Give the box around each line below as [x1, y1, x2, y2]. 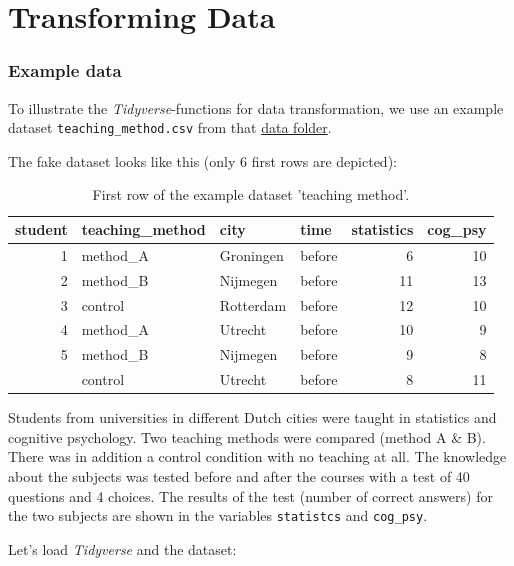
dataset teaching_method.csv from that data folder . [8, 117, 332, 138]
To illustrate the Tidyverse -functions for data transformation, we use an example [8, 97, 504, 118]
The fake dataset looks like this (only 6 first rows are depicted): [8, 150, 397, 171]
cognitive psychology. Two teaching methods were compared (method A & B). [8, 426, 486, 447]
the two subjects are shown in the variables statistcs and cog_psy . [8, 505, 428, 526]
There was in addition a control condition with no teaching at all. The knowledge [8, 446, 507, 467]
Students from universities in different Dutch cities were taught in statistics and [8, 407, 497, 428]
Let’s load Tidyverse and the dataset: [8, 538, 237, 559]
